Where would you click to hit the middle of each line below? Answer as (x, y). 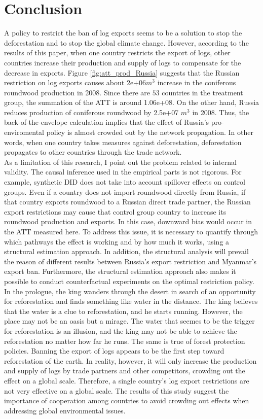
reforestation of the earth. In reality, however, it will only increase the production (130, 360)
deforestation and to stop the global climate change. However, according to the (126, 42)
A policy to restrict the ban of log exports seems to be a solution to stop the (123, 33)
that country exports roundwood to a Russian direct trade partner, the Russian (127, 202)
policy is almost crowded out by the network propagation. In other (150, 132)
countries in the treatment (202, 92)
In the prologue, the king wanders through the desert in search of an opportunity (130, 291)
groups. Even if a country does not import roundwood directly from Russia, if (125, 191)
